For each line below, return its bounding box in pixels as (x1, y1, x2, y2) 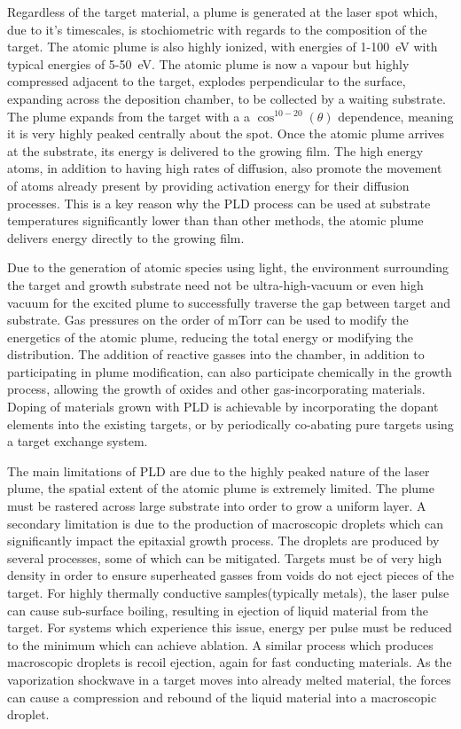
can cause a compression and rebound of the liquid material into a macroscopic (7, 687, 437, 706)
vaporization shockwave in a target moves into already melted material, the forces (7, 670, 451, 688)
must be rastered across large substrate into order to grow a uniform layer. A (7, 497, 426, 515)
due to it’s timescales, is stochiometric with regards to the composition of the (7, 20, 427, 38)
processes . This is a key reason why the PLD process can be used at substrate (7, 193, 431, 212)
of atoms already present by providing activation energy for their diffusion (7, 176, 410, 194)
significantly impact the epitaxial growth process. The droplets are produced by (7, 531, 440, 550)
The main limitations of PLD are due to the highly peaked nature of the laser (7, 461, 430, 480)
